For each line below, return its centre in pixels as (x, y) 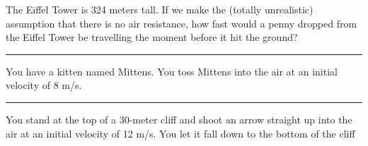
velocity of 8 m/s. (44, 85)
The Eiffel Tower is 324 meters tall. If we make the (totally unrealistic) (160, 9)
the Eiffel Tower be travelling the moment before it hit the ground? (152, 37)
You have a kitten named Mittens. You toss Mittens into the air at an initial (172, 71)
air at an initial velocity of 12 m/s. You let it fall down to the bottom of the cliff (180, 133)
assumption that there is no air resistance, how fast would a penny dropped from (182, 23)
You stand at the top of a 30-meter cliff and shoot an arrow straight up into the (179, 119)
